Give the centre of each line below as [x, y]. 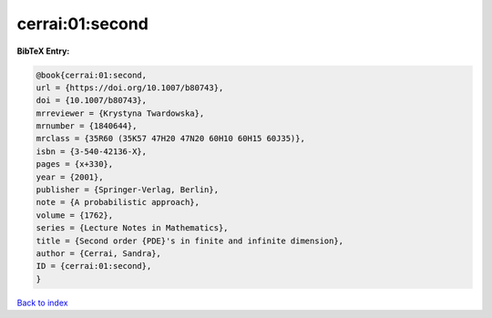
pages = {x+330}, [75, 164]
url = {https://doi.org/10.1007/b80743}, [130, 87]
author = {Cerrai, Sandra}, [98, 254]
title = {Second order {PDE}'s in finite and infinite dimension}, [190, 241]
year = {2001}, [70, 177]
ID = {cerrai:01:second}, [94, 266]
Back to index [42, 303]
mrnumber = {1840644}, [87, 126]
